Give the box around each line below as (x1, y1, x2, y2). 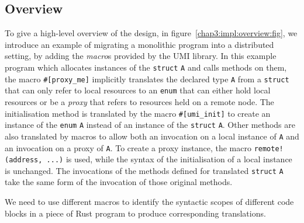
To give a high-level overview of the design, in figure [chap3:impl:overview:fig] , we (5, 27, 298, 39)
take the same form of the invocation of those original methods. (5, 176, 233, 188)
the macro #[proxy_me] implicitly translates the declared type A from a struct (5, 72, 289, 85)
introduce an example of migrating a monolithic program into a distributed (5, 38, 274, 50)
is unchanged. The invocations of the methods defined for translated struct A (5, 164, 284, 176)
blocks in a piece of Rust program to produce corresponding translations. (5, 207, 266, 219)
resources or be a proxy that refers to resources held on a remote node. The (5, 95, 274, 107)
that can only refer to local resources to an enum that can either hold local (5, 84, 271, 96)
